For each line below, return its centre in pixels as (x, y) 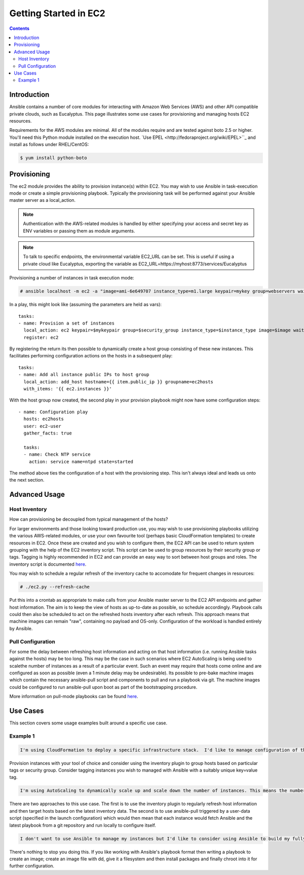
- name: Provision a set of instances (67, 323)
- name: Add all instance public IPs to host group (84, 375)
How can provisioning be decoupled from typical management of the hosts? (89, 519)
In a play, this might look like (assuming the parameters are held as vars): (86, 305)
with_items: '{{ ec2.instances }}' (68, 389)
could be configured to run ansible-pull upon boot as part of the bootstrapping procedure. (103, 687)
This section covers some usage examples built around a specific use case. (88, 723)
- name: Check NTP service (57, 454)
